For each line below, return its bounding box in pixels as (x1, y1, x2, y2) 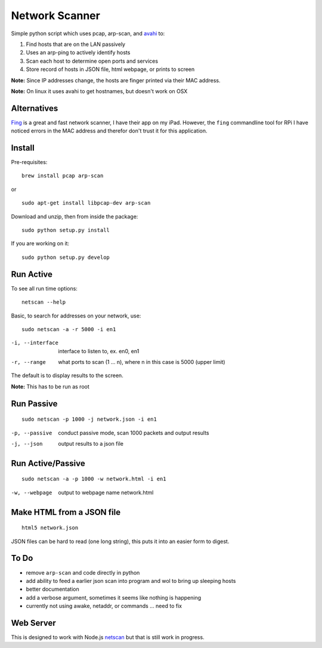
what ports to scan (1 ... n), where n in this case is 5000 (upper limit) (58, 359, 226, 366)
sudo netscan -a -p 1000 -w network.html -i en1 (21, 476, 166, 483)
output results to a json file (58, 440, 123, 448)
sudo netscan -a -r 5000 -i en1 (21, 326, 116, 332)
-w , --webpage (11, 489, 52, 496)
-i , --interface (11, 340, 59, 346)
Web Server (11, 618, 56, 628)
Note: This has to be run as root (11, 382, 89, 390)
